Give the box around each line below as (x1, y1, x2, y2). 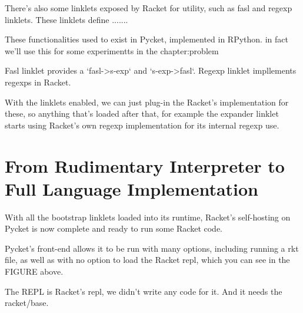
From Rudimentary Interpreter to (5, 153, 285, 177)
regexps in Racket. (5, 75, 71, 88)
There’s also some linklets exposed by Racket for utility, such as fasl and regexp (5, 2, 292, 14)
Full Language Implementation (5, 176, 259, 200)
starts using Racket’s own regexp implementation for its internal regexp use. (5, 118, 279, 131)
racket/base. (5, 296, 49, 309)
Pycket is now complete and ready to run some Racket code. (5, 222, 223, 235)
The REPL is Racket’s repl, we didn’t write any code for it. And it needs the (5, 285, 282, 297)
